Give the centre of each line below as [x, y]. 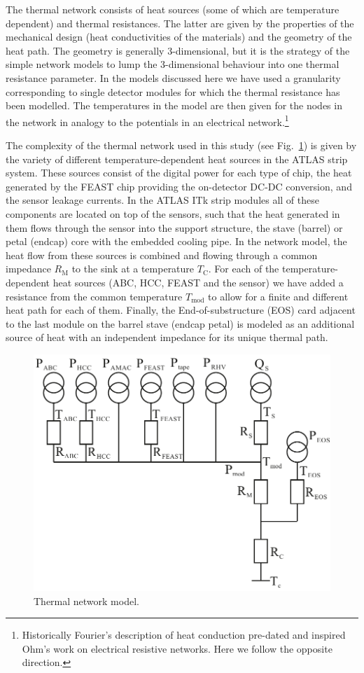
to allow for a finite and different [278, 296]
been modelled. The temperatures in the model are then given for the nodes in [174, 105]
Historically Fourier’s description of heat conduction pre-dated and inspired [184, 635]
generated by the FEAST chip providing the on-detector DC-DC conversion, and [179, 186]
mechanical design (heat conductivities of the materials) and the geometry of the [179, 37]
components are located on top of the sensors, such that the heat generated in [173, 213]
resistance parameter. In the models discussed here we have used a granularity [173, 77]
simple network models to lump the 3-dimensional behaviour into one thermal [173, 64]
